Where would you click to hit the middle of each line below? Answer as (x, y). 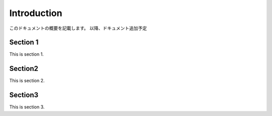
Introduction (36, 13)
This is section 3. (27, 107)
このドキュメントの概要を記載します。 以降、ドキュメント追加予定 (78, 28)
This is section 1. (26, 54)
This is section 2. (27, 81)
